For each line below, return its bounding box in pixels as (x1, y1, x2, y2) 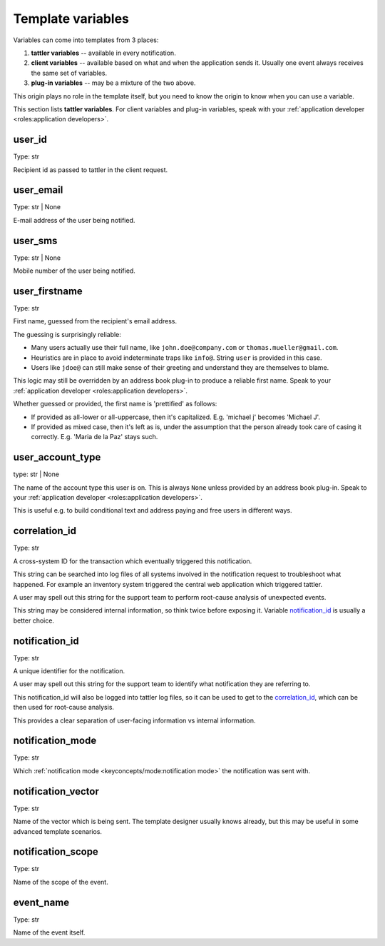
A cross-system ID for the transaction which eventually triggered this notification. (13, 557, 252, 565)
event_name (13, 896, 70, 908)
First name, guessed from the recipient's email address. (13, 317, 178, 326)
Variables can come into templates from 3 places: (13, 36, 159, 44)
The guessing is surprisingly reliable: (13, 330, 121, 338)
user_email (13, 184, 63, 196)
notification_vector (13, 785, 99, 797)
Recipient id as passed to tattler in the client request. (13, 165, 168, 174)
